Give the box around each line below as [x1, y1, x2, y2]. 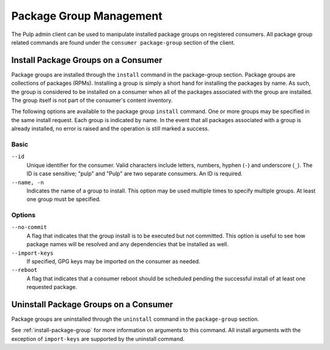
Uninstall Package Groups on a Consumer [11, 299, 174, 310]
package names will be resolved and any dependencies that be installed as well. [26, 241, 229, 248]
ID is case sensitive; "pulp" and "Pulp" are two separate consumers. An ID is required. [26, 170, 243, 177]
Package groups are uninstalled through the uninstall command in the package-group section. [11, 315, 259, 323]
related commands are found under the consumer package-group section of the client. [11, 38, 235, 46]
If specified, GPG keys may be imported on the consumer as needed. [26, 257, 201, 265]
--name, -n [11, 179, 44, 186]
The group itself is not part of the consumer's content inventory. [11, 97, 173, 104]
